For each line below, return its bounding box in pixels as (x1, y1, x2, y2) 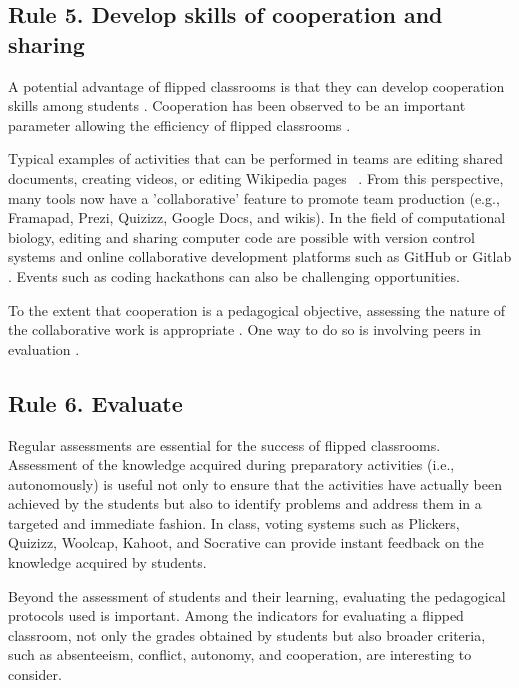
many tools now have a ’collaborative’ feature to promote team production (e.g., (8, 187, 500, 208)
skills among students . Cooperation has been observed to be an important (8, 95, 466, 116)
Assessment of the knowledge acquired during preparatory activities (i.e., (8, 454, 455, 475)
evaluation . (8, 338, 80, 359)
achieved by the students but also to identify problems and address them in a (8, 493, 482, 514)
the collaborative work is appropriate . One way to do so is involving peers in (8, 319, 482, 340)
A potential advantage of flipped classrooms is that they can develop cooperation (8, 75, 505, 96)
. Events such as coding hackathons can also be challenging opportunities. (8, 265, 460, 286)
